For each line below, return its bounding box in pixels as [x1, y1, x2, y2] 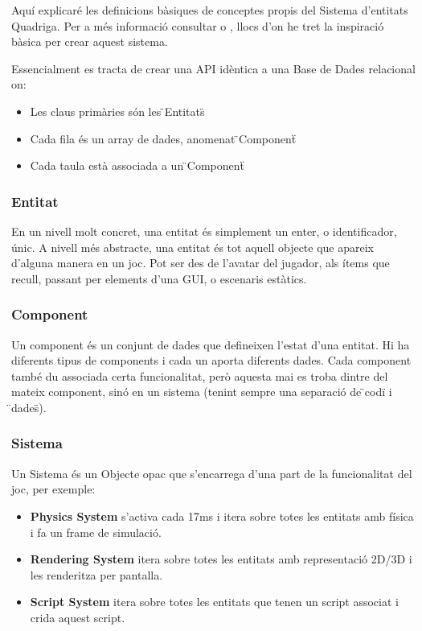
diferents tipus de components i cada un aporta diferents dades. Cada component [11, 352, 412, 369]
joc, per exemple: [11, 480, 96, 497]
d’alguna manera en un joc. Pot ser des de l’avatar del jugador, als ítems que [11, 254, 390, 271]
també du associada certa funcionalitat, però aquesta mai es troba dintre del [11, 367, 388, 384]
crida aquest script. [30, 608, 125, 625]
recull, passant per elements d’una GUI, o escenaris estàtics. [11, 270, 307, 287]
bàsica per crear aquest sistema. [11, 33, 168, 50]
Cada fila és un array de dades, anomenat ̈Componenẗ [30, 130, 297, 146]
